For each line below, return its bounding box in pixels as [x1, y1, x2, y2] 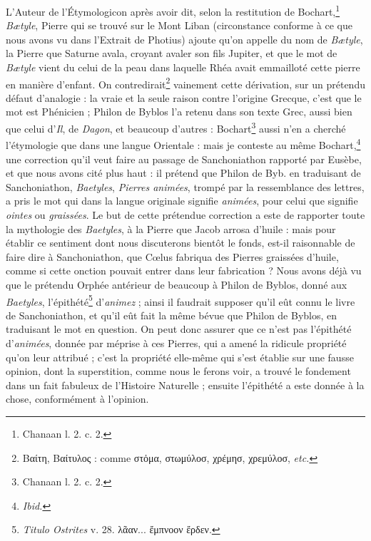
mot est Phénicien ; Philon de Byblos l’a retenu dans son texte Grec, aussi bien [6, 104, 352, 119]
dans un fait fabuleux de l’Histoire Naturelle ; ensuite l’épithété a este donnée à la [6, 377, 365, 392]
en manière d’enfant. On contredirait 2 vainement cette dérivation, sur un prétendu [6, 74, 365, 91]
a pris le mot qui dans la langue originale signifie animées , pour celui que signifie [6, 193, 358, 208]
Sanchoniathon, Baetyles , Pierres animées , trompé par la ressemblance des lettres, [6, 179, 365, 194]
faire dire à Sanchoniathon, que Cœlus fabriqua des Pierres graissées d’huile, [6, 249, 339, 264]
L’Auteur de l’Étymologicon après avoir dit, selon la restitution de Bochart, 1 [6, 2, 340, 19]
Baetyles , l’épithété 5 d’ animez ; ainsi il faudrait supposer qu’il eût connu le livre [6, 292, 355, 309]
